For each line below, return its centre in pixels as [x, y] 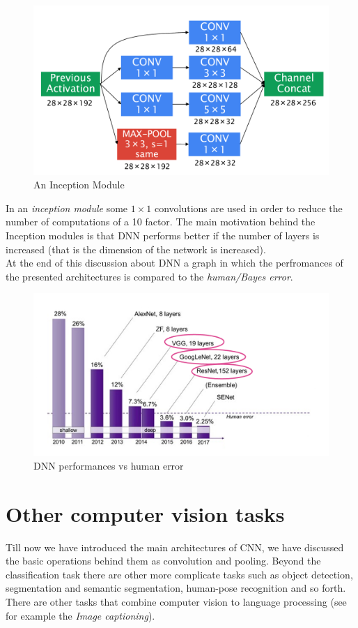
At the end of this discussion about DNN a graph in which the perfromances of [174, 263]
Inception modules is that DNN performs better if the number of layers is [163, 236]
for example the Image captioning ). [80, 615]
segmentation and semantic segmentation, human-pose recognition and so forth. [176, 588]
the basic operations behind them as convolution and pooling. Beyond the [163, 561]
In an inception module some [67, 208]
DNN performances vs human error [109, 465]
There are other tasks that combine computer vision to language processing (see [176, 601]
